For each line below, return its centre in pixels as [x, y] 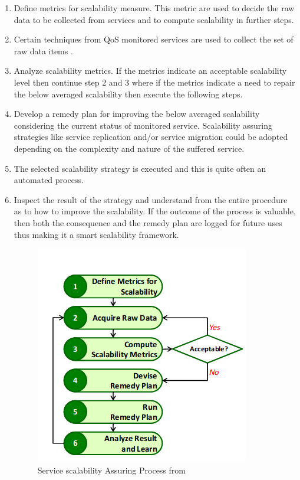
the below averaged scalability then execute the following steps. [128, 94]
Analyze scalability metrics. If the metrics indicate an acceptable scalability [150, 71]
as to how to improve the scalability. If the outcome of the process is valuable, [155, 211]
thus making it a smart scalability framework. [96, 234]
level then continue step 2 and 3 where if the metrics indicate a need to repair [154, 82]
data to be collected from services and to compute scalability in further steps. [154, 19]
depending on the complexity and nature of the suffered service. [129, 148]
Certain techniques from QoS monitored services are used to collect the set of [154, 39]
